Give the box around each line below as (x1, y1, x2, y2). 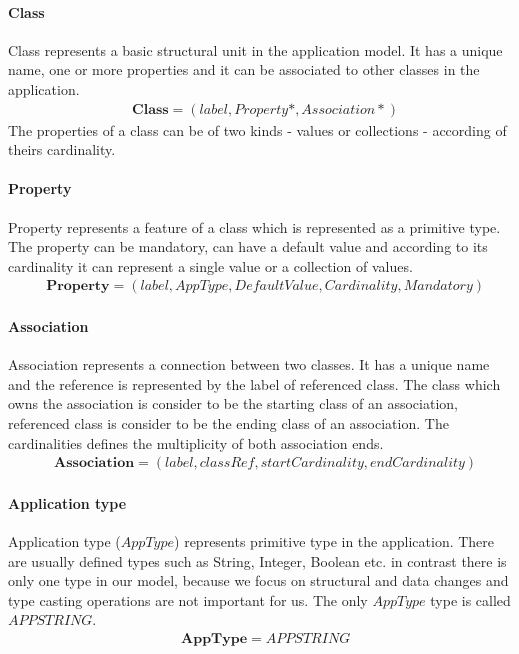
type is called (430, 589, 511, 610)
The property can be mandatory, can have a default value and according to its (8, 236, 488, 257)
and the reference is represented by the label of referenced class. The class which (8, 373, 501, 394)
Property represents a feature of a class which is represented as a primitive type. (8, 216, 501, 237)
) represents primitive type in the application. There (174, 531, 495, 551)
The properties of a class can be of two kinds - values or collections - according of (8, 119, 507, 140)
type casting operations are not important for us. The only (8, 589, 368, 610)
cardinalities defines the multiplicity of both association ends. (8, 432, 384, 453)
